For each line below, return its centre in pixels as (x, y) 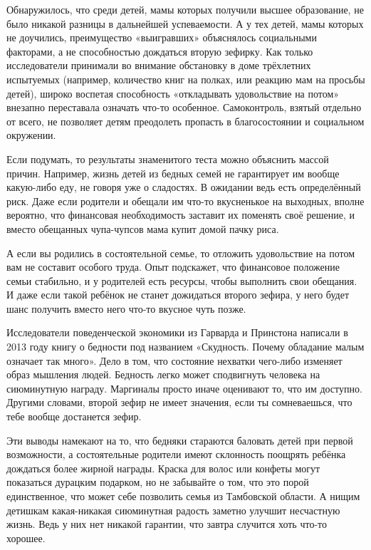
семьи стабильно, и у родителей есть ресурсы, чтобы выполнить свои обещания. (182, 280)
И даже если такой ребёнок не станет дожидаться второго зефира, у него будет (178, 295)
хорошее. (26, 538)
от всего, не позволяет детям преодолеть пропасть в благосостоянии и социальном (185, 121)
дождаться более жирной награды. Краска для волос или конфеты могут (163, 468)
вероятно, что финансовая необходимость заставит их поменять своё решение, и (181, 215)
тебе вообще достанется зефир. (74, 416)
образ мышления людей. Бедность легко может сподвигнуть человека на (163, 374)
